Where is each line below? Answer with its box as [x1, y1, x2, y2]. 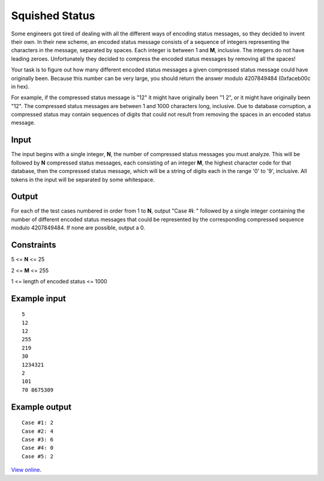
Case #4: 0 [22, 444, 54, 452]
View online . [11, 466, 42, 474]
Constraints [11, 240, 56, 250]
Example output [11, 402, 72, 412]
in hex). [11, 83, 30, 90]
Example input [11, 293, 66, 303]
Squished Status [11, 9, 95, 22]
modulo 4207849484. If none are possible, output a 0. [11, 224, 145, 231]
